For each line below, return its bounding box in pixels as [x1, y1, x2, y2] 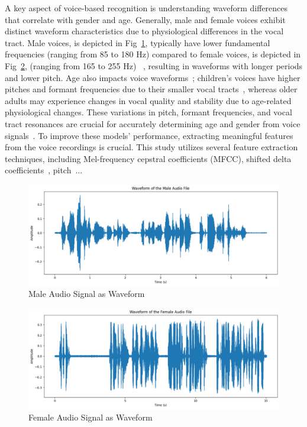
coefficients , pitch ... [5, 164, 83, 176]
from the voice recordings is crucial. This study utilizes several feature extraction [5, 141, 298, 153]
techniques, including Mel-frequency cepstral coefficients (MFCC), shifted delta [5, 152, 292, 164]
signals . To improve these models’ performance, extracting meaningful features [5, 129, 293, 141]
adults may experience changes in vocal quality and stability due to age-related [5, 94, 292, 106]
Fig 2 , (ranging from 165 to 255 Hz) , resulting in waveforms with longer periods [5, 59, 303, 72]
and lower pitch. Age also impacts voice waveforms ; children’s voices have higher [5, 71, 300, 83]
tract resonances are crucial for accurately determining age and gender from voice [5, 117, 300, 130]
